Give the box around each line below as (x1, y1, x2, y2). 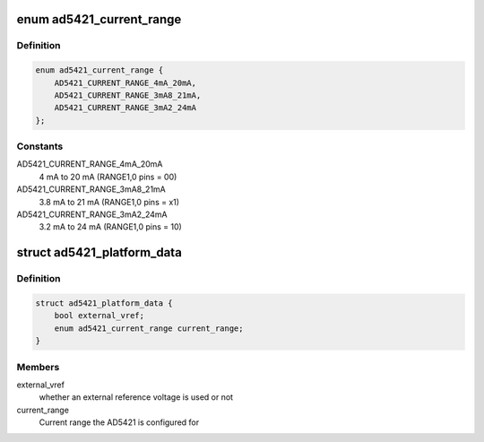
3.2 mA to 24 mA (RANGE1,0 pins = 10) (39, 221, 183, 232)
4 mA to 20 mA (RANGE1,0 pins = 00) (39, 171, 177, 182)
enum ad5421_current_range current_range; (54, 323, 244, 334)
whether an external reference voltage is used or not (39, 392, 233, 403)
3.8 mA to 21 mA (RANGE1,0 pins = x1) (39, 196, 179, 207)
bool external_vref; (54, 310, 145, 321)
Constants (16, 140, 64, 152)
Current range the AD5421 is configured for (39, 417, 200, 428)
